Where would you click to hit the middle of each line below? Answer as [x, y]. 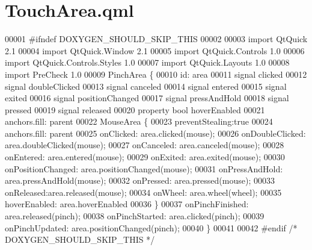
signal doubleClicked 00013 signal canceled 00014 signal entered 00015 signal [146, 86]
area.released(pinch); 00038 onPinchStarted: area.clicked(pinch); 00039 [135, 216]
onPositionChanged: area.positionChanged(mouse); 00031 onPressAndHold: [144, 168]
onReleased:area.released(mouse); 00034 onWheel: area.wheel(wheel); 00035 [143, 192]
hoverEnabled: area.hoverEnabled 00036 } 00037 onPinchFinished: [127, 204]
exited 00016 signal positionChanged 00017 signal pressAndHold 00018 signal [147, 98]
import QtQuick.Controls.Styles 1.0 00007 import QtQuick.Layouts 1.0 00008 [147, 62]
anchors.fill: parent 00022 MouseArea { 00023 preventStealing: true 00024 [139, 121]
